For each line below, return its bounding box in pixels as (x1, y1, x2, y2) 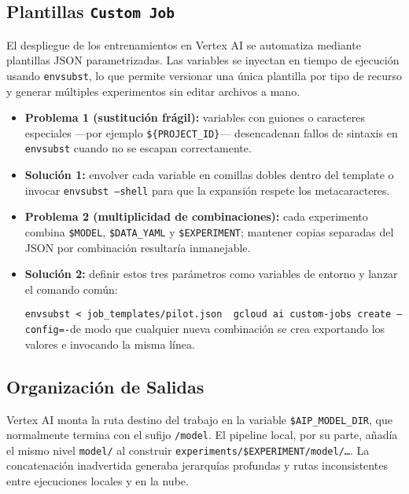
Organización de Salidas (6, 374, 204, 398)
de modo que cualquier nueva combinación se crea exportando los (70, 320, 385, 337)
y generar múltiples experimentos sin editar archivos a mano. (6, 82, 300, 99)
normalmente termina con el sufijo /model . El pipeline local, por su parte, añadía (6, 426, 398, 443)
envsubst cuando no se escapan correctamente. (24, 140, 252, 156)
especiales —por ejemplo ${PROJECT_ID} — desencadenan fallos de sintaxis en (24, 124, 398, 141)
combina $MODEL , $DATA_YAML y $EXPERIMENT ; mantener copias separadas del (24, 223, 394, 240)
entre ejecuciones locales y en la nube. (6, 473, 189, 489)
